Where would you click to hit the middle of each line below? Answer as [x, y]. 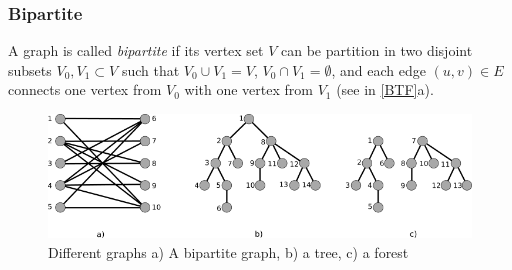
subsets [30, 69]
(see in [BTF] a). [385, 89]
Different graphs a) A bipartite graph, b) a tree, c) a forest [228, 252]
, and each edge [378, 69]
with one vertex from [248, 89]
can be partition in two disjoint [377, 50]
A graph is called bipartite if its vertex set [136, 50]
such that [150, 69]
